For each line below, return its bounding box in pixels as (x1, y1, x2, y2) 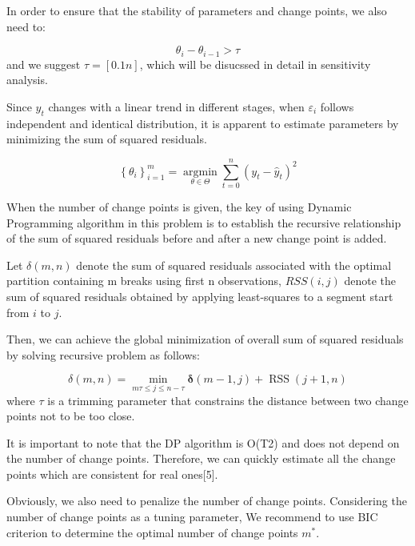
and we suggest (6, 55, 81, 72)
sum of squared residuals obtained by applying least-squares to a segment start (6, 287, 393, 304)
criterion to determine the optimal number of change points (6, 524, 298, 540)
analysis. (6, 71, 48, 88)
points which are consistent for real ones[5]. (6, 465, 218, 482)
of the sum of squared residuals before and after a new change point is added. (6, 230, 387, 247)
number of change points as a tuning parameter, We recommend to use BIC (6, 508, 378, 525)
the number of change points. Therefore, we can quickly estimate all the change (6, 450, 396, 467)
